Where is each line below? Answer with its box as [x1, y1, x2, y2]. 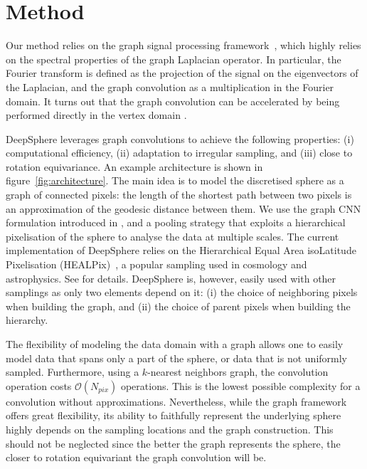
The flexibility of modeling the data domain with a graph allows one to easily [6, 337, 344, 351]
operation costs [6, 378, 72, 393]
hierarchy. [6, 312, 48, 327]
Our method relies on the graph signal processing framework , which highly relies [6, 38, 361, 53]
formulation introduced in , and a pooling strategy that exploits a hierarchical [6, 215, 346, 230]
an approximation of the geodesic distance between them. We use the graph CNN [6, 201, 361, 216]
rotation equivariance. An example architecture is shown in [6, 159, 263, 174]
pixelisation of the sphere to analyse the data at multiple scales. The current [6, 228, 339, 243]
